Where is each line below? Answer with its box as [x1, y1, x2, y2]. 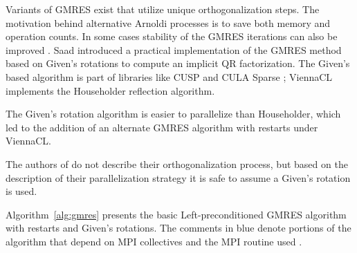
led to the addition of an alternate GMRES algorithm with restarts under [6, 120, 318, 134]
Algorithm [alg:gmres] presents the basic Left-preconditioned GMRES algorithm [6, 207, 347, 221]
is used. [6, 184, 37, 198]
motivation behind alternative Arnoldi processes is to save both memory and [6, 15, 331, 30]
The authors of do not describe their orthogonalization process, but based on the [6, 156, 348, 171]
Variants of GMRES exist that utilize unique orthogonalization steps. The [6, 2, 320, 16]
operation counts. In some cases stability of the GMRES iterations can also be [6, 29, 338, 44]
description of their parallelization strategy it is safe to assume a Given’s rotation [6, 170, 351, 185]
